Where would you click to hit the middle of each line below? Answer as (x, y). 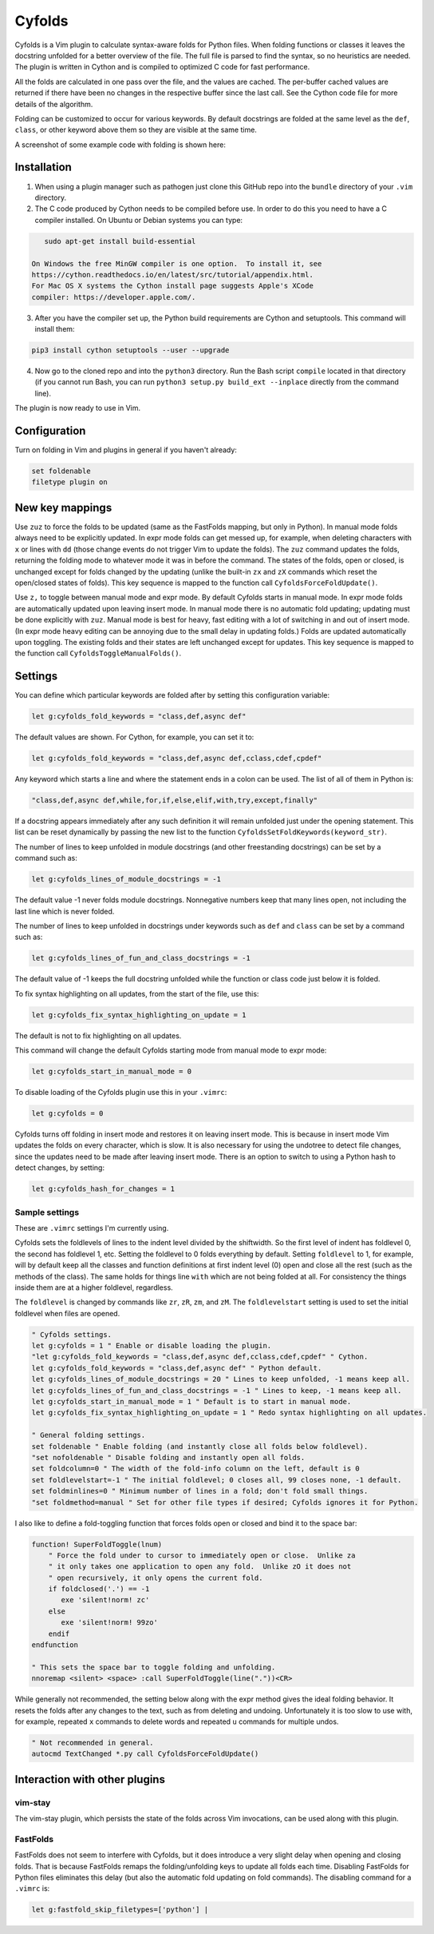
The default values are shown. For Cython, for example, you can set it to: (134, 737)
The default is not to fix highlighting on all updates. (98, 1036)
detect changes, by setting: (60, 1168)
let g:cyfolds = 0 (67, 1114)
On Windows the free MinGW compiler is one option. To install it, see (177, 263)
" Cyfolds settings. (71, 1334)
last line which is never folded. (65, 911)
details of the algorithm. (54, 104)
